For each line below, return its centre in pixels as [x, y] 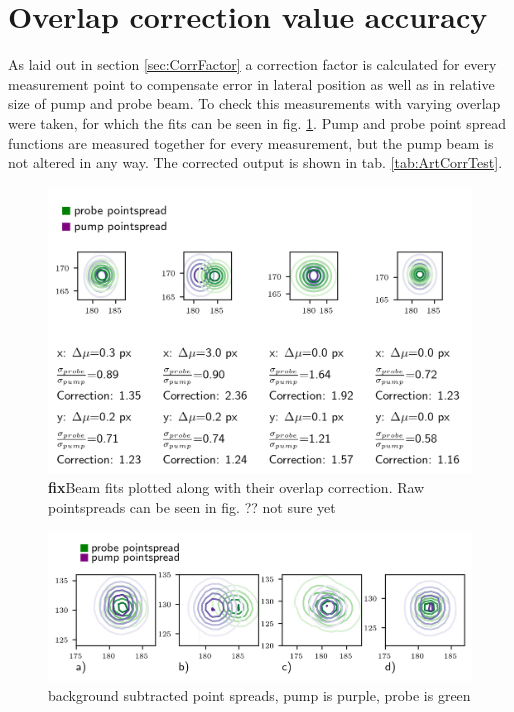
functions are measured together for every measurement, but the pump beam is [251, 142]
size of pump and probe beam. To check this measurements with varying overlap [254, 103]
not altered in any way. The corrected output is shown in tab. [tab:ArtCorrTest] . [255, 162]
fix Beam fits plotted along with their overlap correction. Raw [236, 487]
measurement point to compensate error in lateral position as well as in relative [251, 83]
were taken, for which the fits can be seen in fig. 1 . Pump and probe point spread [257, 122]
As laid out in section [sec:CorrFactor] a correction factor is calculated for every [252, 64]
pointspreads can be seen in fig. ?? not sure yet [192, 506]
